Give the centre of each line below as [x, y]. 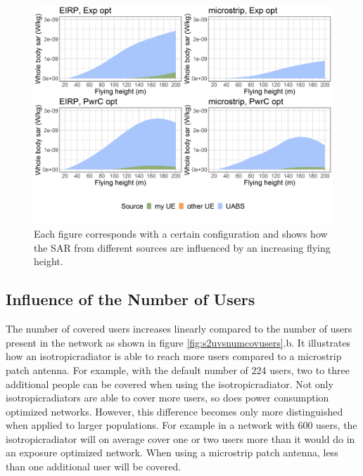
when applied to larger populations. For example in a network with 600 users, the [181, 425]
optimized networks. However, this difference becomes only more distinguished [174, 411]
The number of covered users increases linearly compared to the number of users [179, 329]
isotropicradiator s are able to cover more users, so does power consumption [167, 398]
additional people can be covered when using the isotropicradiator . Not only [170, 384]
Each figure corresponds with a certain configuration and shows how [181, 234]
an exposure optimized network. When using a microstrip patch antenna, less [172, 452]
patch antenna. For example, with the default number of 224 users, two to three [178, 369]
